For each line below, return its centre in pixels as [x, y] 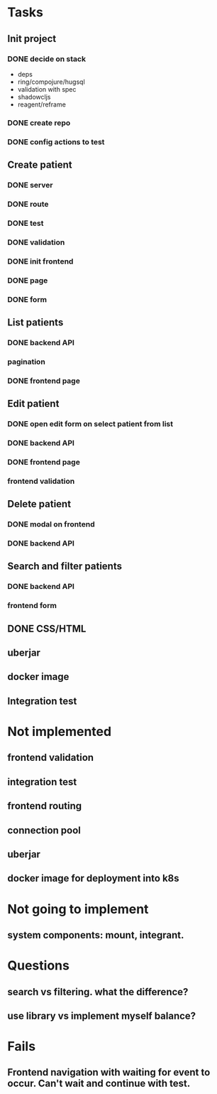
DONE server [30, 185]
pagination [27, 362]
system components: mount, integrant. [96, 935]
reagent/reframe [41, 104]
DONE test [26, 223]
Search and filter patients [65, 567]
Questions [38, 966]
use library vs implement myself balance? [102, 1016]
